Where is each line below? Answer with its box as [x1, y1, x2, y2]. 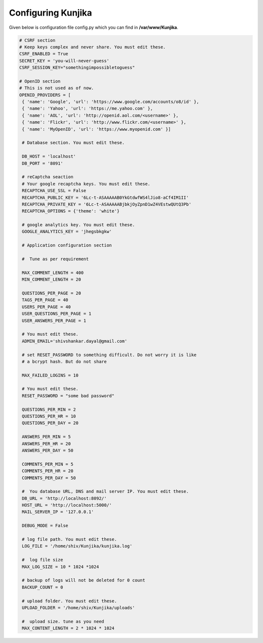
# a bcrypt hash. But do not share [22, 359, 107, 364]
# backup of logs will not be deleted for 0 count [22, 578, 146, 583]
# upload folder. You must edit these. [22, 598, 117, 603]
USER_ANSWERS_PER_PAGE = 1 [22, 318, 86, 323]
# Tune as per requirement [22, 257, 89, 262]
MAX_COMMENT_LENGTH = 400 [22, 270, 84, 276]
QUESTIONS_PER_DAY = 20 [22, 420, 79, 426]
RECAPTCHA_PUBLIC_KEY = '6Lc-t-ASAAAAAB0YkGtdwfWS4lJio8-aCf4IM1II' [22, 194, 189, 200]
